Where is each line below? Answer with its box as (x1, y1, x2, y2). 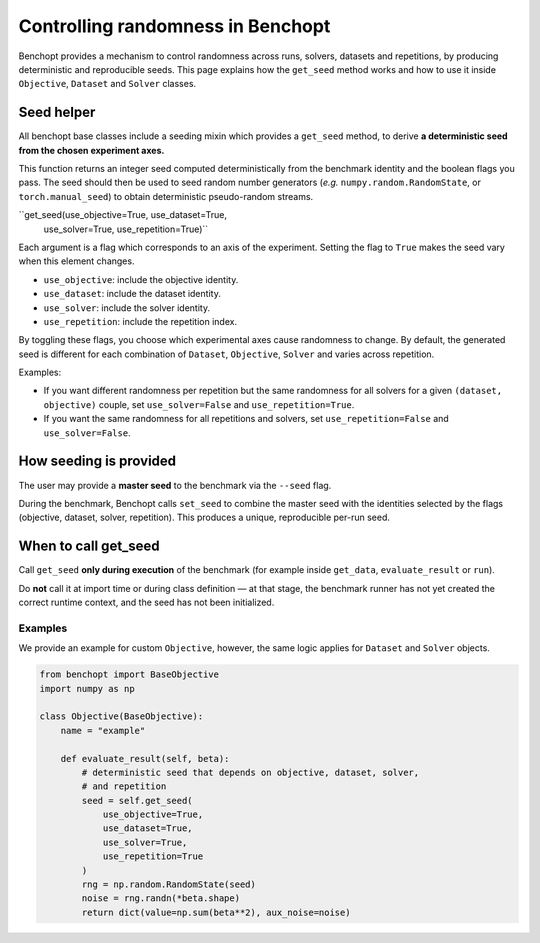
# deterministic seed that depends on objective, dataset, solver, (81, 766, 420, 778)
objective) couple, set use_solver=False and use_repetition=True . (43, 398, 355, 410)
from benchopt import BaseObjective (39, 669, 220, 680)
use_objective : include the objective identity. (43, 273, 239, 285)
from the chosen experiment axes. (18, 144, 165, 156)
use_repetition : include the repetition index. (43, 315, 238, 327)
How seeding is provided (18, 453, 177, 470)
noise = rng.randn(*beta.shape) (81, 893, 240, 904)
